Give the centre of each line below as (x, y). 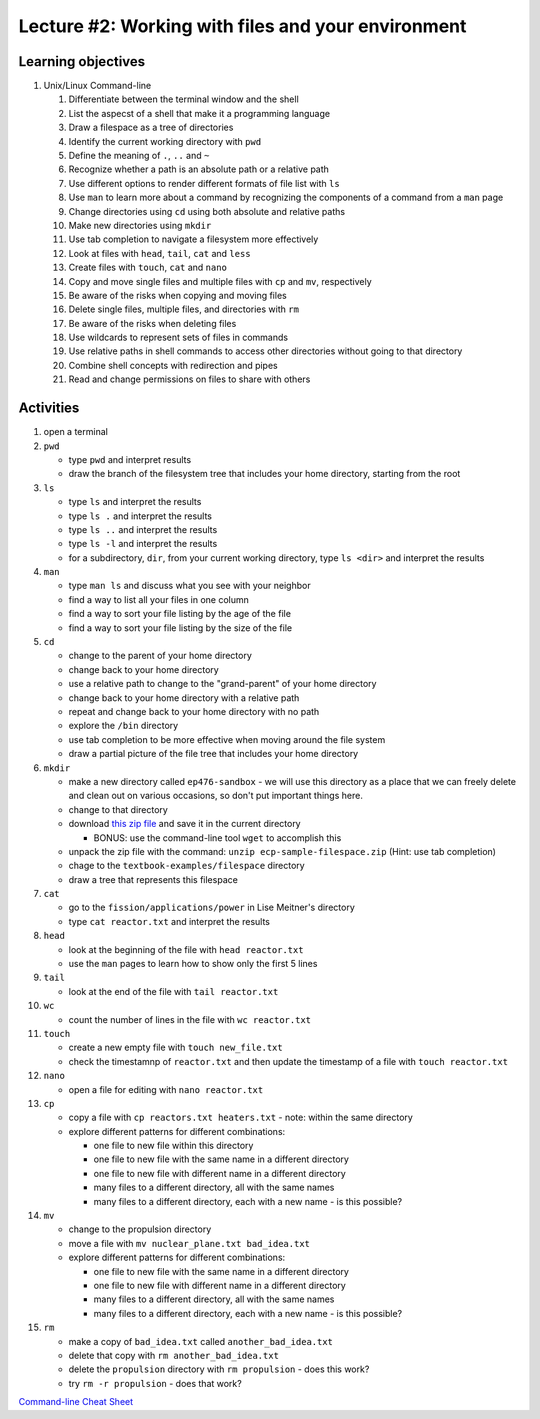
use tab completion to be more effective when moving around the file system (227, 739)
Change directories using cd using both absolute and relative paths (206, 211)
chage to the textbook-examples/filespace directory (186, 866)
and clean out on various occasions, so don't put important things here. (216, 796)
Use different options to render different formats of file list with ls (204, 183)
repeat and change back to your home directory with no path (194, 711)
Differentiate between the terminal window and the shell (183, 99)
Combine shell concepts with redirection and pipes (173, 365)
